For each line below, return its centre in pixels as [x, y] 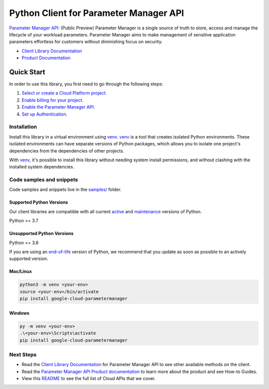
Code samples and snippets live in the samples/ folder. [65, 190]
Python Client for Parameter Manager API [97, 13]
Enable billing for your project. [53, 100]
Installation [23, 127]
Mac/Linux [21, 271]
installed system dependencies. [42, 167]
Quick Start [27, 72]
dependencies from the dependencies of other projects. [67, 151]
